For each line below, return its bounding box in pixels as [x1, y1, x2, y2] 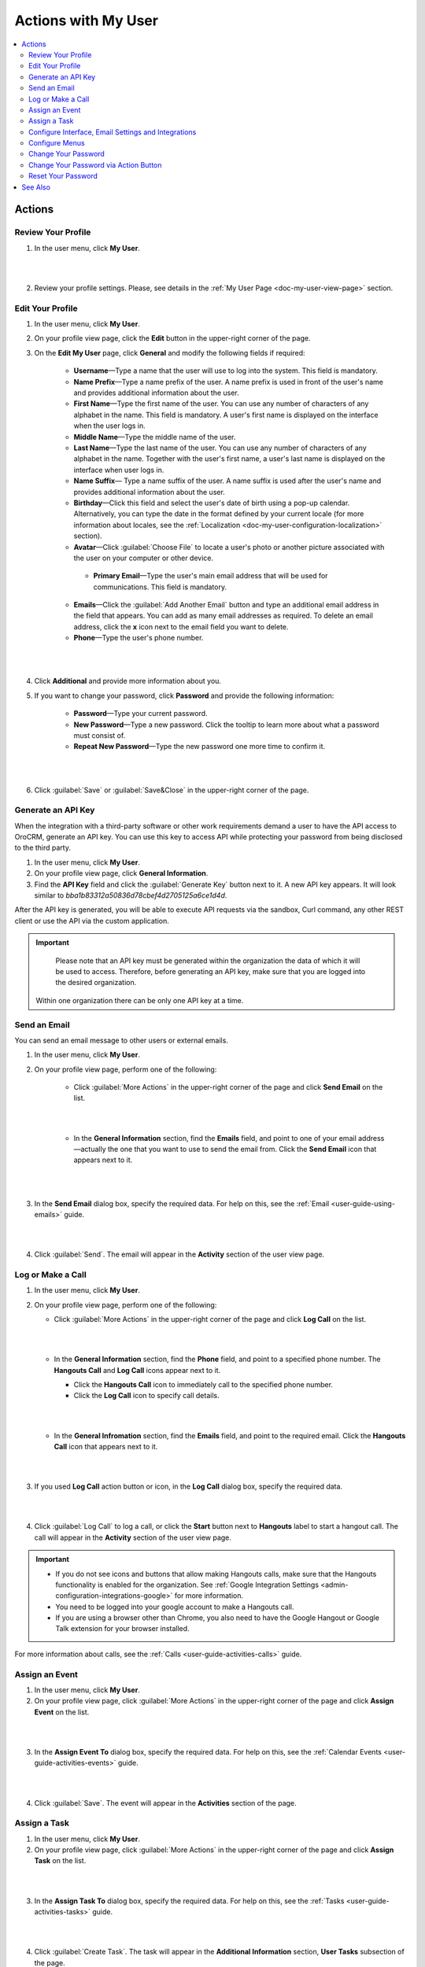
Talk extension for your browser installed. [55, 1624, 190, 1633]
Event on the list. [34, 1707, 90, 1717]
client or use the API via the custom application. [14, 916, 169, 925]
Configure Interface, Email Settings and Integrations [28, 127, 197, 137]
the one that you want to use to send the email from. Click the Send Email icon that [107, 1145, 377, 1154]
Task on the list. [34, 1856, 87, 1866]
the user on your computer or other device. [73, 553, 214, 563]
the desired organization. [55, 978, 137, 987]
